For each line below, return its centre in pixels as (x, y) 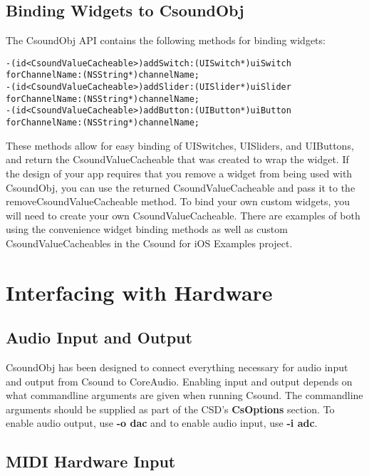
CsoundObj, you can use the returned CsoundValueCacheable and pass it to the (181, 187)
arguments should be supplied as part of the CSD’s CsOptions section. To (170, 409)
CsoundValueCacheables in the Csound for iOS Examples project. (149, 243)
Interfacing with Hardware (139, 292)
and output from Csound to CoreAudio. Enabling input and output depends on (179, 381)
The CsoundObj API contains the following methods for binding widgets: (166, 40)
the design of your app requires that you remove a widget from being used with (179, 173)
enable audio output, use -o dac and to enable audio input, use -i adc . (162, 423)
